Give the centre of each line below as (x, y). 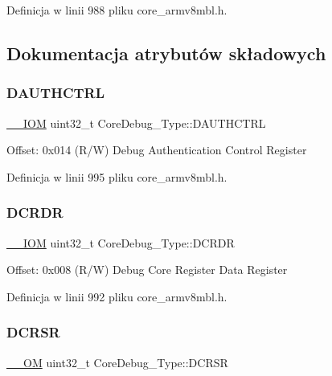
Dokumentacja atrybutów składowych (166, 53)
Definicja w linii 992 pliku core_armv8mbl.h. (117, 296)
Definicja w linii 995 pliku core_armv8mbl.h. (117, 176)
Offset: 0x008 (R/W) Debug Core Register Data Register (147, 270)
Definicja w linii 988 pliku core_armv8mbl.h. (117, 10)
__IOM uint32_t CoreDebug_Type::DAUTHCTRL (136, 123)
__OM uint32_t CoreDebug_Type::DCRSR (117, 362)
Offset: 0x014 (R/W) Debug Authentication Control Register (157, 150)
